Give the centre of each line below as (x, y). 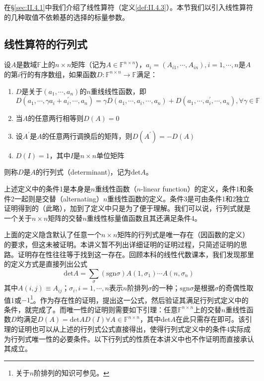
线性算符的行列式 (46, 44)
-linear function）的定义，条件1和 (194, 188)
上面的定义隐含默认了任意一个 (53, 235)
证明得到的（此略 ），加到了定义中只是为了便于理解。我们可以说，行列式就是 (127, 208)
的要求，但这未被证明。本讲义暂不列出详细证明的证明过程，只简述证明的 (122, 244)
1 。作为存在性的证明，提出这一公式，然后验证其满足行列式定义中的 (139, 299)
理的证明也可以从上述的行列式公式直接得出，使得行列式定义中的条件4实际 (124, 329)
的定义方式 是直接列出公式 (46, 264)
